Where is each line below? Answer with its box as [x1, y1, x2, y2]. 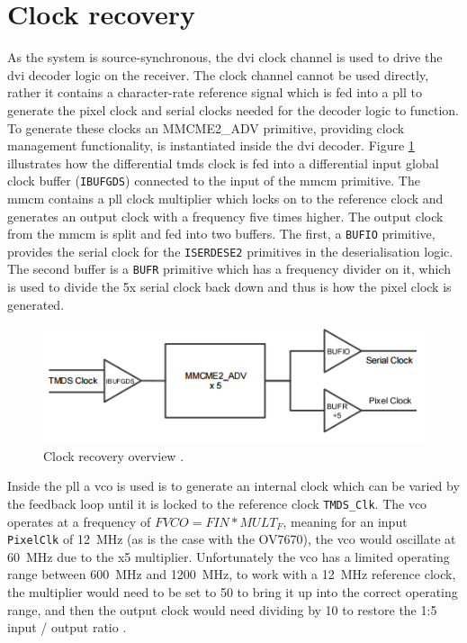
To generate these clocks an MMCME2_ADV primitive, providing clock [7, 118, 405, 137]
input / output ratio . [7, 618, 127, 637]
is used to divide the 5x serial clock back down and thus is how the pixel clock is [7, 277, 452, 296]
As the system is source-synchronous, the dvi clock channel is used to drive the [7, 48, 443, 67]
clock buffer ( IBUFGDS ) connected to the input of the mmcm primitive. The [7, 171, 420, 190]
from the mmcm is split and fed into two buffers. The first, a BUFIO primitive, [7, 224, 436, 243]
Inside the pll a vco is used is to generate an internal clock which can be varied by [7, 476, 460, 495]
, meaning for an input [283, 512, 408, 530]
